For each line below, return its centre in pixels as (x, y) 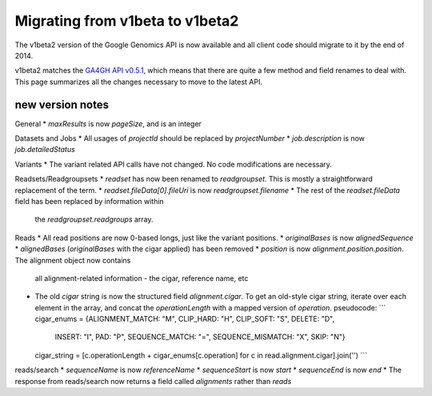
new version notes (62, 104)
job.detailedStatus (45, 150)
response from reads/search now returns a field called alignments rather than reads (153, 381)
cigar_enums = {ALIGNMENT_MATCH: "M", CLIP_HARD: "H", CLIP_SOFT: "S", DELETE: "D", (185, 319)
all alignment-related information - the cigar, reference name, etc (142, 278)
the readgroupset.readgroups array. (94, 219)
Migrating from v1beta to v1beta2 (127, 21)
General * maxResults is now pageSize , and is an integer (108, 123)
